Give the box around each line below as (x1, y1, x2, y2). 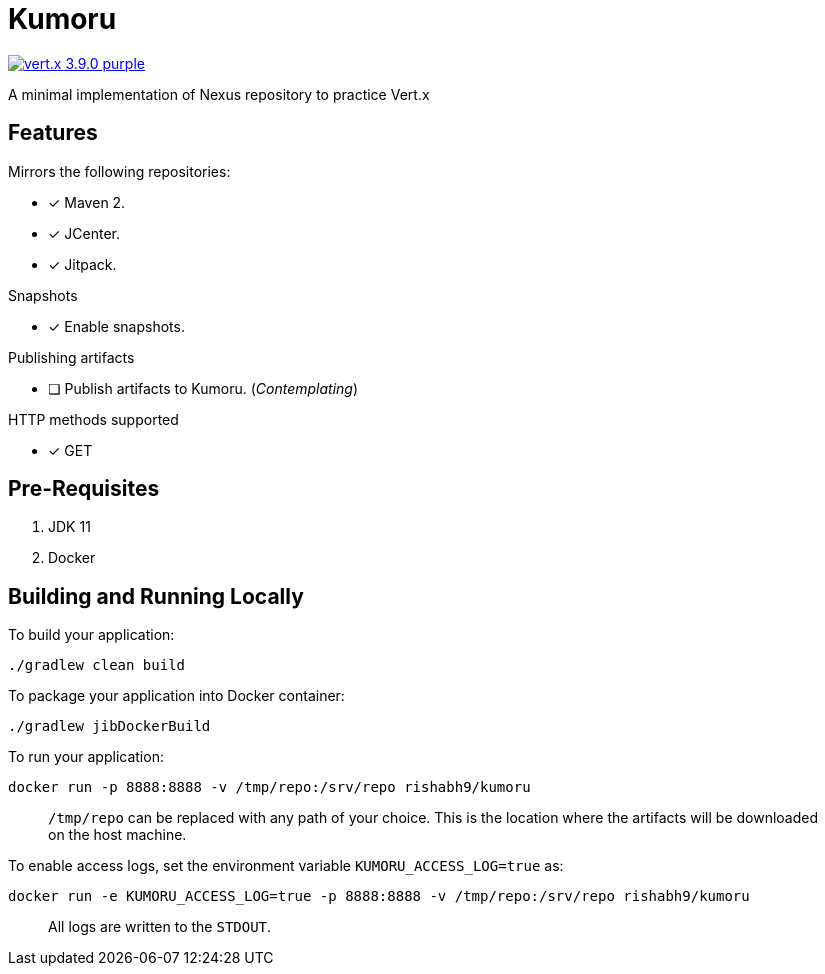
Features (8, 120, 98, 146)
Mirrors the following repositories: (8, 162, 231, 180)
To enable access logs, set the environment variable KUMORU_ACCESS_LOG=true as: (8, 857, 564, 875)
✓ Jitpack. (48, 255, 117, 273)
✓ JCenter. (48, 224, 121, 242)
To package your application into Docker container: (8, 687, 345, 705)
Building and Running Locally (8, 583, 304, 609)
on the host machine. (48, 826, 187, 844)
